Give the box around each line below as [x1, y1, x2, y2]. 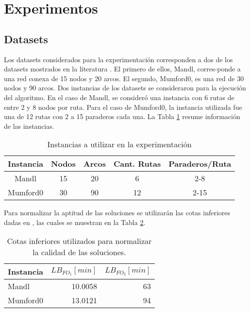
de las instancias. [4, 121, 54, 131]
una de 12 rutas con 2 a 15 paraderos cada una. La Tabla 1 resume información [4, 111, 240, 121]
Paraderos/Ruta [168, 158, 232, 170]
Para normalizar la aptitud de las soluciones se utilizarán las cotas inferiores [4, 208, 231, 218]
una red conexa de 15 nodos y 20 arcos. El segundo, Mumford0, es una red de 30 [4, 73, 244, 83]
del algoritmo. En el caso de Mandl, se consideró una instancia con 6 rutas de [4, 92, 234, 102]
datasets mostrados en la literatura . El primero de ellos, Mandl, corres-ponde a [4, 64, 241, 74]
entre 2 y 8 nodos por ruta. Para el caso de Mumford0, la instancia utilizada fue [4, 102, 242, 112]
